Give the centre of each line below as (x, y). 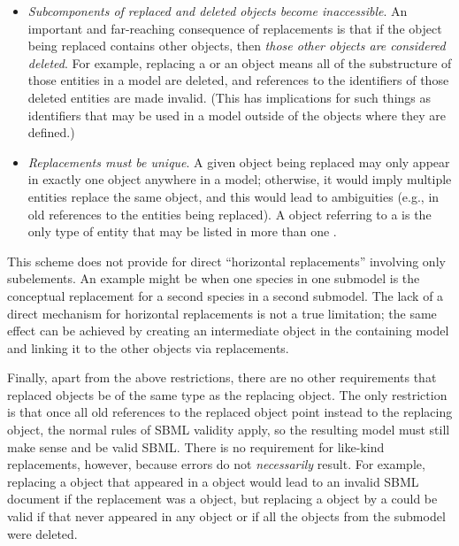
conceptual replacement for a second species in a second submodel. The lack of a (226, 295)
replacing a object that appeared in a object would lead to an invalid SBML (213, 481)
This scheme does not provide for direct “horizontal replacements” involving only (226, 261)
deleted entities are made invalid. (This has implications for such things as (229, 97)
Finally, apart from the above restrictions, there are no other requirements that (222, 377)
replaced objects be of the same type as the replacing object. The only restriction (227, 394)
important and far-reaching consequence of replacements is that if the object (235, 28)
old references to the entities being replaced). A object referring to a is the (229, 214)
